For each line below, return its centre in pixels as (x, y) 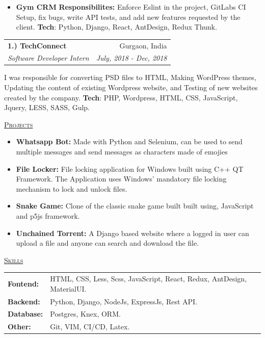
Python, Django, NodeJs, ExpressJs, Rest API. (124, 301)
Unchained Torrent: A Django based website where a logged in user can (132, 233)
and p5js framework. (48, 216)
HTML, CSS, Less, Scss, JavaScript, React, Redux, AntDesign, (149, 279)
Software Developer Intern (48, 58)
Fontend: (23, 283)
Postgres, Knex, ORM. (85, 314)
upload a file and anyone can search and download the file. (108, 243)
